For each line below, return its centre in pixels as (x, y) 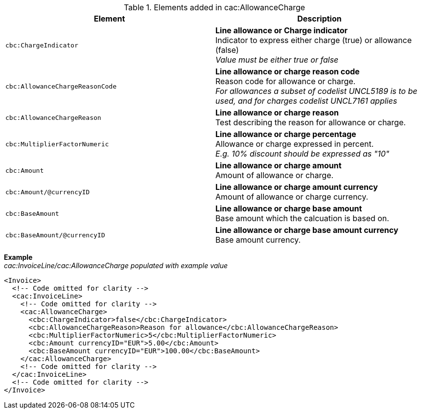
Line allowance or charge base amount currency (307, 230)
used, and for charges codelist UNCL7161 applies (306, 101)
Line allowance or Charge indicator (282, 30)
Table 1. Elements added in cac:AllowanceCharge (214, 7)
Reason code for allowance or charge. (286, 81)
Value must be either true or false (277, 60)
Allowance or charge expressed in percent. (295, 144)
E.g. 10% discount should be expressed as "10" (303, 154)
